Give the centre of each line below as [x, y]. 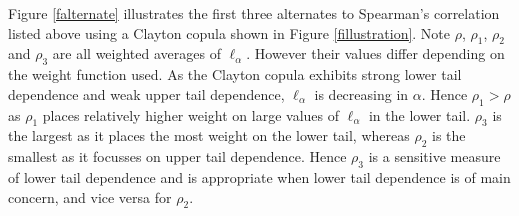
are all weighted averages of [136, 53]
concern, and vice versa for [90, 196]
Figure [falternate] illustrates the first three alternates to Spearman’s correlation [254, 13]
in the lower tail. [419, 114]
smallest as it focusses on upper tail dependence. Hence [177, 156]
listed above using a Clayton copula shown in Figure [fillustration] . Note [229, 32]
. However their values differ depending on [375, 53]
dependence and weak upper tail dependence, [146, 93]
